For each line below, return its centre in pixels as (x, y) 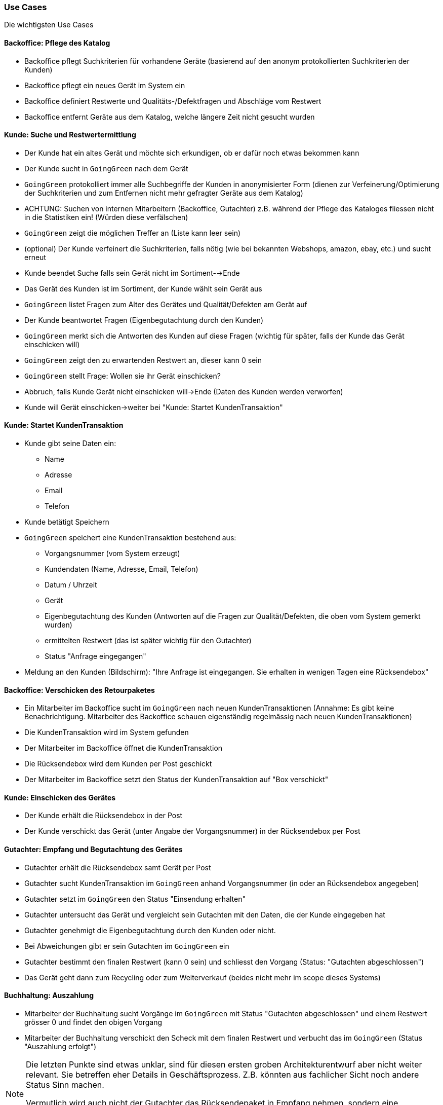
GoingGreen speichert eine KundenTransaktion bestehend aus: (130, 538)
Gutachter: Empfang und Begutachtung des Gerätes (93, 850)
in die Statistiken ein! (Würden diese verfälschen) (106, 217)
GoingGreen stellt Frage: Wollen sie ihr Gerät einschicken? (123, 376)
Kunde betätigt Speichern (67, 522)
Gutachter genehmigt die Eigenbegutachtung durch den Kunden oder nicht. (150, 930)
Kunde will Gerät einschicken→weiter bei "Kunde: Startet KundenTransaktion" (154, 407)
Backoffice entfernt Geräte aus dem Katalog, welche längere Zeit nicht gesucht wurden (170, 117)
